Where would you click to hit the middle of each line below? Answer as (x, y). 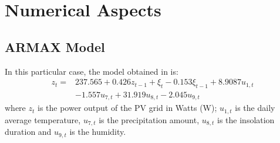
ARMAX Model (55, 46)
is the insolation (246, 119)
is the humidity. (98, 132)
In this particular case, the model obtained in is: (92, 71)
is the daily (255, 108)
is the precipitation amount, (149, 119)
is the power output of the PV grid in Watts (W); (127, 108)
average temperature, (43, 119)
